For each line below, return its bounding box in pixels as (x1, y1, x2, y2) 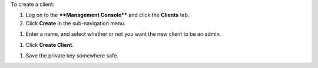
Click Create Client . (25, 41, 74, 48)
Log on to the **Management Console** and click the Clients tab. (25, 12, 190, 19)
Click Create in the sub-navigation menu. (25, 19, 126, 26)
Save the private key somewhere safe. (25, 52, 119, 59)
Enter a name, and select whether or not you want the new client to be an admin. (25, 30, 221, 38)
